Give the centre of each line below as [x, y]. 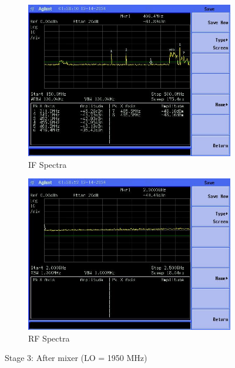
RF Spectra [49, 338]
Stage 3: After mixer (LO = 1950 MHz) [76, 358]
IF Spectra [48, 164]
